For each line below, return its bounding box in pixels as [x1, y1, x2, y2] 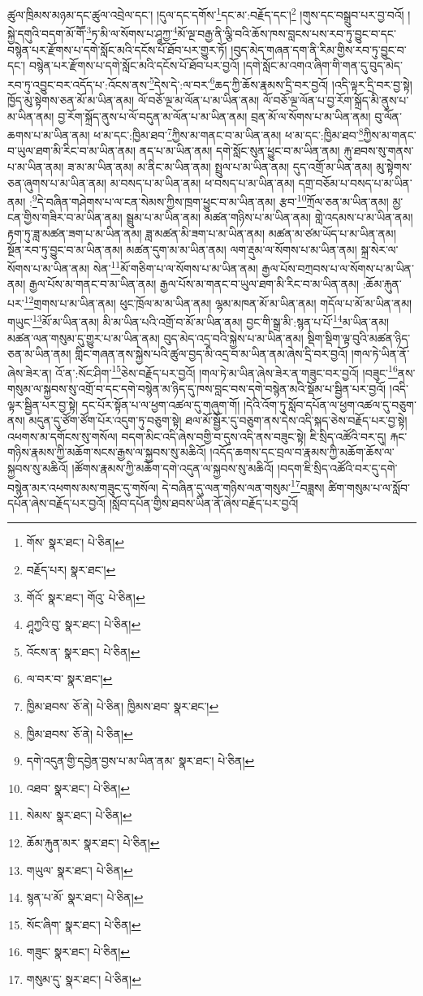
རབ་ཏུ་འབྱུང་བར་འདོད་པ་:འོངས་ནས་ [7, 76, 149, 93]
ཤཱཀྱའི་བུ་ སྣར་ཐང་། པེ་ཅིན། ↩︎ [26, 616, 141, 633]
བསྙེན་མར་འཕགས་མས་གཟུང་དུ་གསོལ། [7, 479, 158, 496]
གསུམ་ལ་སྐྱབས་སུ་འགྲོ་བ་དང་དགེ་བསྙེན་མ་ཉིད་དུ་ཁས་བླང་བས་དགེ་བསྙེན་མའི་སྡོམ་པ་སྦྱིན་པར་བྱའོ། [7, 379, 386, 396]
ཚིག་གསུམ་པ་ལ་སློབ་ [328, 479, 410, 496]
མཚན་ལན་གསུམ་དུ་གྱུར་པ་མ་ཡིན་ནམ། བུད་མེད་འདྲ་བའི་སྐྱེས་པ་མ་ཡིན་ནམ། [7, 329, 304, 346]
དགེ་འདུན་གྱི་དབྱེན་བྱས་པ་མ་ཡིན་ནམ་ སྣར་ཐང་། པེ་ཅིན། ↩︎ [26, 752, 255, 769]
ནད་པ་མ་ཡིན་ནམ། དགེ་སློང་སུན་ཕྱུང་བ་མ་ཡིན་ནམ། [139, 142, 340, 159]
